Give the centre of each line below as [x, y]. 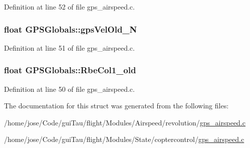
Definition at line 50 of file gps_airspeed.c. [69, 89]
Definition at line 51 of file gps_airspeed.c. [69, 47]
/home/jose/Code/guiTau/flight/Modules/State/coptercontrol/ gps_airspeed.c [124, 139]
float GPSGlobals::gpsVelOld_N [71, 29]
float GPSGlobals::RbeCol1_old [70, 70]
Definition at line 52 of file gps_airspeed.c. [69, 7]
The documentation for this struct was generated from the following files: [116, 106]
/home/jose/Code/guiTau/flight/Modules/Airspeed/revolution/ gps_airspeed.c [125, 122]
